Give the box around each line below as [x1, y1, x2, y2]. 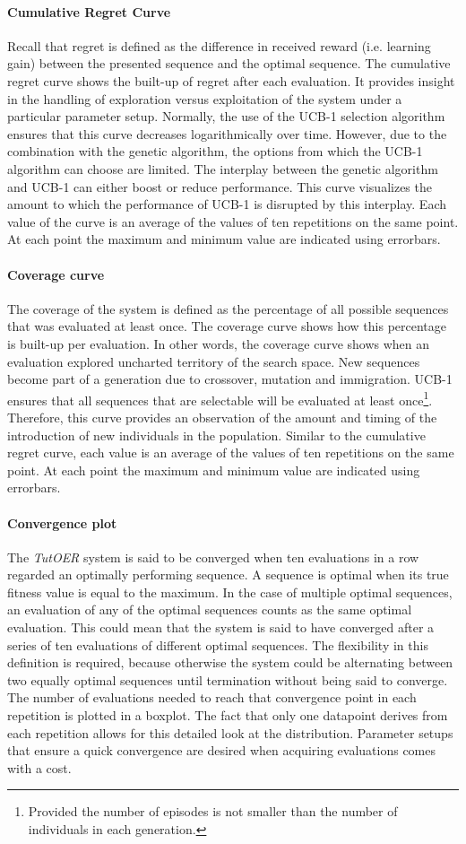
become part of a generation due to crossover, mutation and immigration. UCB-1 [7, 370, 453, 388]
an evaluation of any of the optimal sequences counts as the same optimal [7, 600, 412, 619]
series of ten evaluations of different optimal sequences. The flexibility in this [7, 635, 428, 654]
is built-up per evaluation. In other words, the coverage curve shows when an [7, 334, 430, 352]
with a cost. [7, 758, 72, 777]
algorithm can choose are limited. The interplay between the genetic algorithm [7, 159, 438, 178]
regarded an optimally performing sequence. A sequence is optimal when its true [7, 565, 449, 584]
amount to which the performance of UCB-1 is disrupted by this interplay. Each [7, 195, 447, 213]
